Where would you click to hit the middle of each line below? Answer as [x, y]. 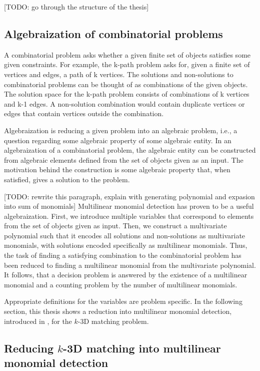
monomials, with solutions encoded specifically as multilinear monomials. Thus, [126, 245]
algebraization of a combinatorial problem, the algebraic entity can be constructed [130, 150]
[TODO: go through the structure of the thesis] [76, 7]
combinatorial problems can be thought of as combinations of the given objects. [126, 84]
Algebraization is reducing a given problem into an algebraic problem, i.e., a [121, 130]
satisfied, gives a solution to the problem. [67, 179]
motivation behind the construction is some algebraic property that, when [117, 169]
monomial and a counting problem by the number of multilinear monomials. [121, 284]
